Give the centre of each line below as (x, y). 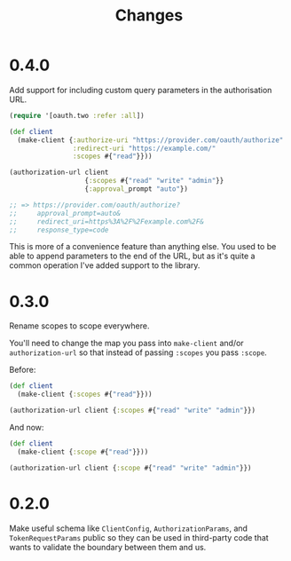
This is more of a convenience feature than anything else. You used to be (143, 247)
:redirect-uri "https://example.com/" (144, 148)
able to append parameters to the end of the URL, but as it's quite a (132, 256)
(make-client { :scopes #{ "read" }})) (85, 395)
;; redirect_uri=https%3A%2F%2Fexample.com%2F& (106, 221)
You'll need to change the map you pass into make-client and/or (126, 344)
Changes (149, 16)
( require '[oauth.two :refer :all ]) (77, 115)
